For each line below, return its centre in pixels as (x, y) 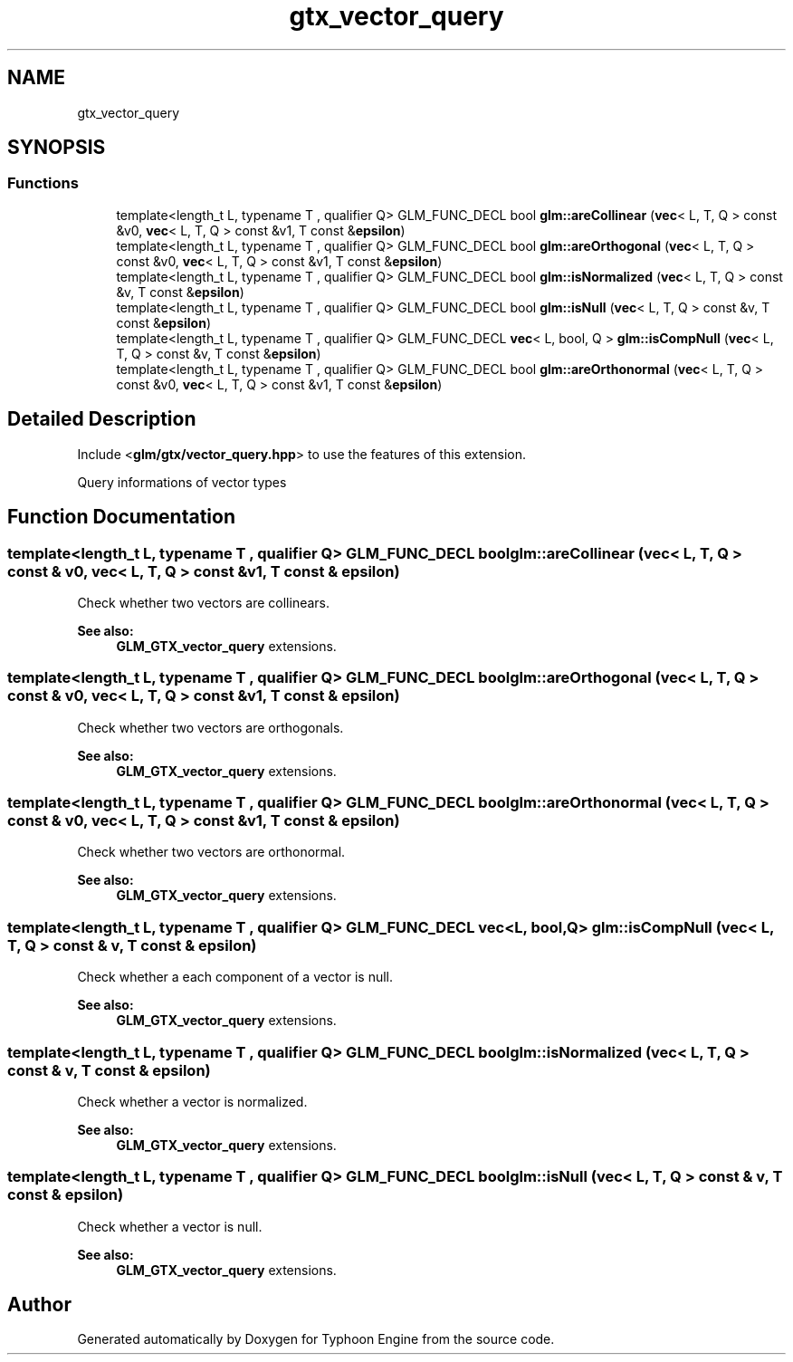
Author (39, 1305)
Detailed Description (102, 419)
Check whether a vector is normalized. (192, 1101)
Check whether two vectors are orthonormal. (211, 852)
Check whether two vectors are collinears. (204, 602)
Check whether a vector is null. (170, 1226)
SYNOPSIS (57, 148)
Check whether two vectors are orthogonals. (210, 727)
